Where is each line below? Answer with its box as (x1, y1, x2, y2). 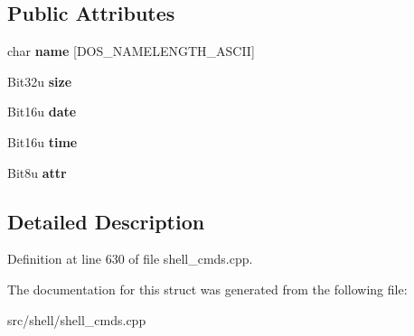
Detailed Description (7, 207, 205, 235)
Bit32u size (7, 71, 72, 90)
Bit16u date (7, 102, 77, 121)
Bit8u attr (7, 163, 67, 182)
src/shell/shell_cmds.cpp (7, 310, 146, 329)
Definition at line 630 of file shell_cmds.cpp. (7, 249, 253, 268)
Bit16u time (7, 132, 78, 151)
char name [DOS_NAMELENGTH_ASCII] (7, 42, 255, 61)
